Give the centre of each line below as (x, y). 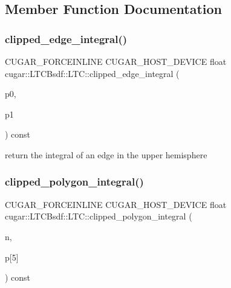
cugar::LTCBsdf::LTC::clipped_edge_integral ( (92, 73)
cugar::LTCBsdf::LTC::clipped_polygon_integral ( (99, 216)
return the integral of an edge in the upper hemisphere (106, 154)
